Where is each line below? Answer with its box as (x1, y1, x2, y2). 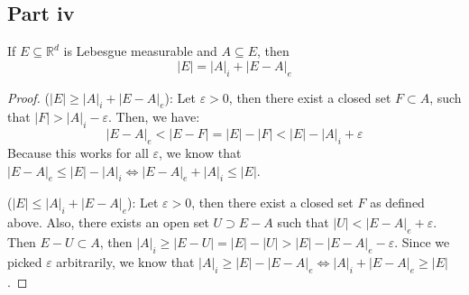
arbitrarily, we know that (56, 252, 195, 271)
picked (7, 252, 42, 271)
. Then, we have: (107, 107, 200, 126)
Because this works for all (7, 143, 149, 161)
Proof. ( (7, 88, 50, 106)
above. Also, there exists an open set (7, 213, 209, 232)
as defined (370, 193, 425, 212)
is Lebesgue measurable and (63, 41, 217, 60)
